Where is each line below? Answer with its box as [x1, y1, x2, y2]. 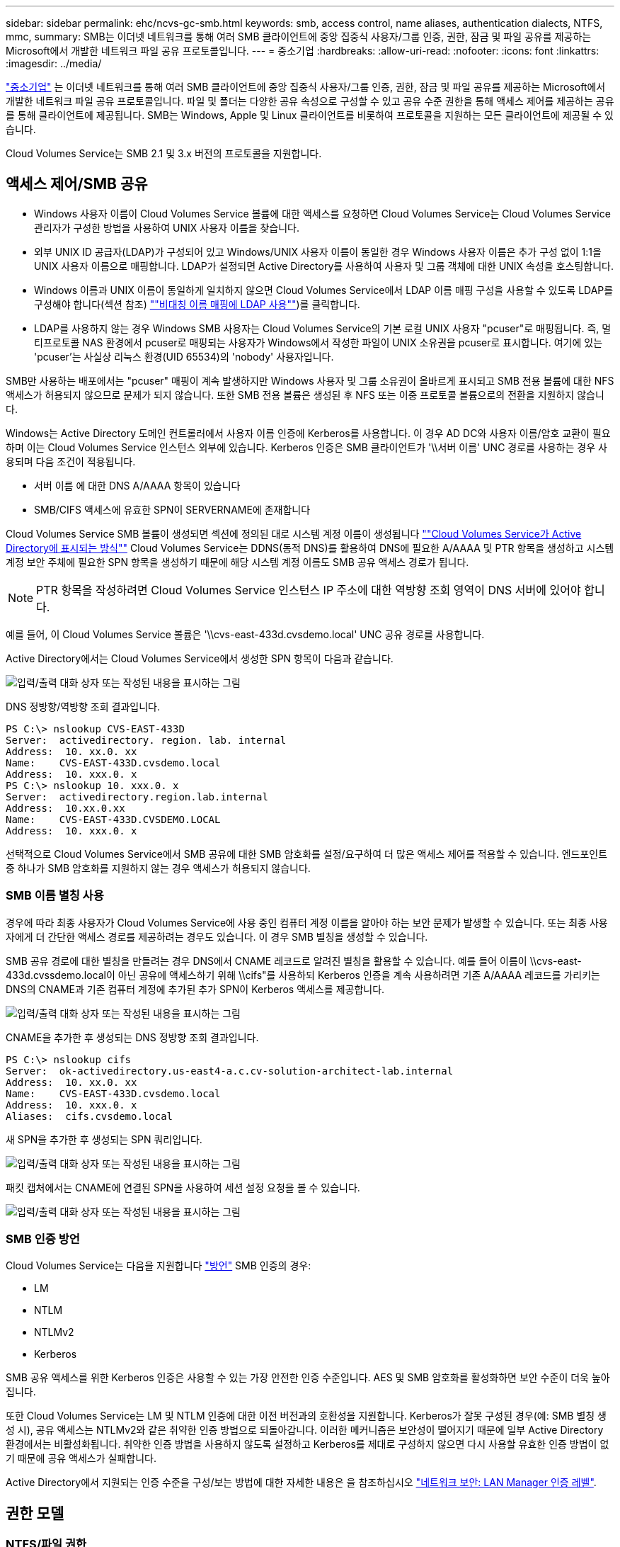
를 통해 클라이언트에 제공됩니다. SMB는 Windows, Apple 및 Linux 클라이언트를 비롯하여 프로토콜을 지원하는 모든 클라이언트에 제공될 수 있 [6, 109, 614, 121]
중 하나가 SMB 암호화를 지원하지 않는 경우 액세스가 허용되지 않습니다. [6, 861, 311, 874]
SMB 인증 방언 [6, 1231, 80, 1246]
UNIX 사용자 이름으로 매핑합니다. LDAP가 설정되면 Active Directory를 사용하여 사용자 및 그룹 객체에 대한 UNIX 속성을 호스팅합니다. [34, 259, 614, 272]
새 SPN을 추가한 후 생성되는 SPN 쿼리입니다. [6, 1133, 202, 1145]
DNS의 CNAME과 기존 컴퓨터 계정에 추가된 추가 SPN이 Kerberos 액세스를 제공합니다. [6, 982, 385, 995]
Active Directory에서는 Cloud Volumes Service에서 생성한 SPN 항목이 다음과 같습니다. [6, 652, 394, 664]
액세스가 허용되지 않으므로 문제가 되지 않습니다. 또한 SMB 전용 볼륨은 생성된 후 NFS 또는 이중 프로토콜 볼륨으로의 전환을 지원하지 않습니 [6, 388, 604, 401]
